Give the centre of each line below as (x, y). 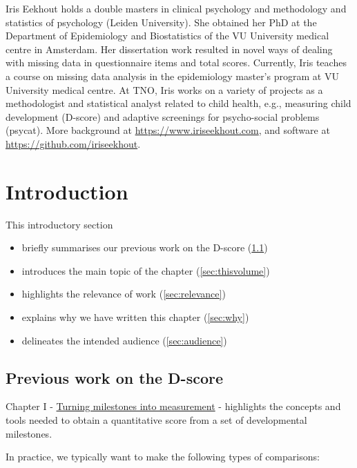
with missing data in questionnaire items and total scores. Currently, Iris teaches (176, 62)
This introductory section (59, 224)
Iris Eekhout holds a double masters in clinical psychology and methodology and (176, 8)
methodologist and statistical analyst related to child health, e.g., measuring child (178, 103)
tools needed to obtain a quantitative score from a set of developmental (156, 420)
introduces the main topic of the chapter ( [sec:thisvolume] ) (146, 270)
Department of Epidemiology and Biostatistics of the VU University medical (167, 36)
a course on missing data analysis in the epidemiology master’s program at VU (172, 76)
